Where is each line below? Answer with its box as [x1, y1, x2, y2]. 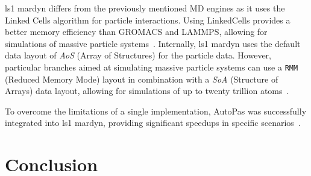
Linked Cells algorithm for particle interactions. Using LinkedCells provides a [5, 13, 291, 26]
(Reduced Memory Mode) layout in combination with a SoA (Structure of [5, 72, 278, 85]
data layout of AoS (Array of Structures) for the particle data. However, [5, 49, 271, 61]
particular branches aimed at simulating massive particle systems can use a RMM [5, 60, 298, 73]
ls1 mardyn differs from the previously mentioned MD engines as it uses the [5, 2, 285, 14]
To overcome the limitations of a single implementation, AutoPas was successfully [5, 104, 307, 117]
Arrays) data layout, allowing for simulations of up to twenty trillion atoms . [5, 84, 289, 97]
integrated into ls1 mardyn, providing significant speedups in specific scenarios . [5, 116, 301, 129]
